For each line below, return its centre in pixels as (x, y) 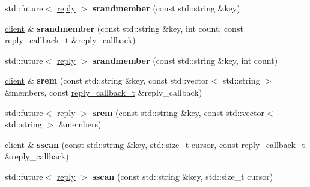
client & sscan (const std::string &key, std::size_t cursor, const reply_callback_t (155, 144)
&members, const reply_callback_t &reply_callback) (104, 92)
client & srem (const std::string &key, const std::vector (107, 80)
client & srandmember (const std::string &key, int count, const (124, 28)
